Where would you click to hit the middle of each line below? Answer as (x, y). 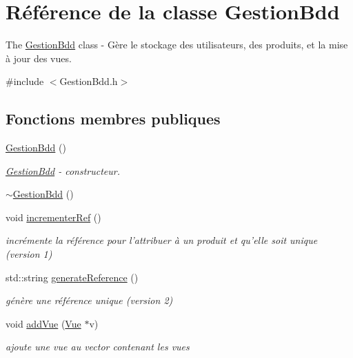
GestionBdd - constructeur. (63, 170)
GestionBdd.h (89, 81)
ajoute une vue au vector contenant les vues (98, 347)
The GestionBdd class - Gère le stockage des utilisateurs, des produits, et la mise (177, 45)
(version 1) (29, 254)
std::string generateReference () (72, 277)
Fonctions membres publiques (113, 119)
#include (25, 81)
